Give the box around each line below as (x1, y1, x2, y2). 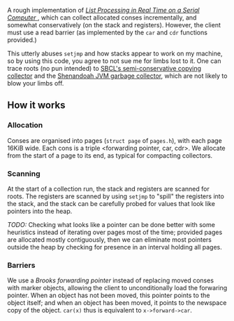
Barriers (7, 260, 36, 270)
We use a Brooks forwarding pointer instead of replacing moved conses (7, 276, 214, 285)
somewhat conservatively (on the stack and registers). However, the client (7, 21, 221, 29)
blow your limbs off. (7, 79, 64, 87)
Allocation (7, 121, 43, 130)
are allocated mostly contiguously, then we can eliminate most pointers (7, 235, 212, 244)
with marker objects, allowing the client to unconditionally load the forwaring (7, 284, 228, 292)
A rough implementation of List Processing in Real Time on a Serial (7, 6, 200, 14)
